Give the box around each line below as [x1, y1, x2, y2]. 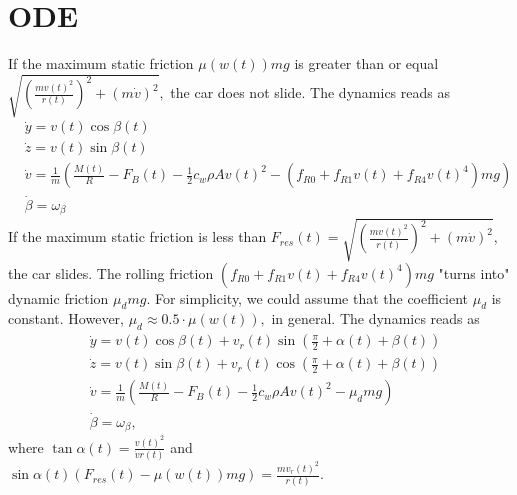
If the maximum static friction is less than [8, 226, 267, 247]
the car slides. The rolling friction [8, 262, 214, 283]
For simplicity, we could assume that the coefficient [154, 287, 469, 308]
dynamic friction [8, 287, 109, 308]
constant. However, [8, 308, 124, 329]
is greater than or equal [294, 53, 439, 74]
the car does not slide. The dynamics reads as [170, 82, 450, 102]
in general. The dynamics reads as [271, 308, 480, 329]
